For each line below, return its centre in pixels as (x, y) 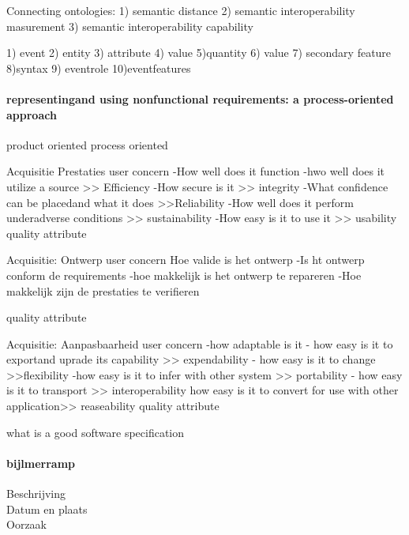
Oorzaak (26, 524)
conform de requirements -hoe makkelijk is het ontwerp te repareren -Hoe (184, 275)
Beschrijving (36, 494)
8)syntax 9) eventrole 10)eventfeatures (99, 68)
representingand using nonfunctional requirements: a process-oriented (200, 98)
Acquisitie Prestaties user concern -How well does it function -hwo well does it (196, 171)
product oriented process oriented (87, 144)
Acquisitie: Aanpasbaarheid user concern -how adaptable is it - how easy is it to (200, 343)
